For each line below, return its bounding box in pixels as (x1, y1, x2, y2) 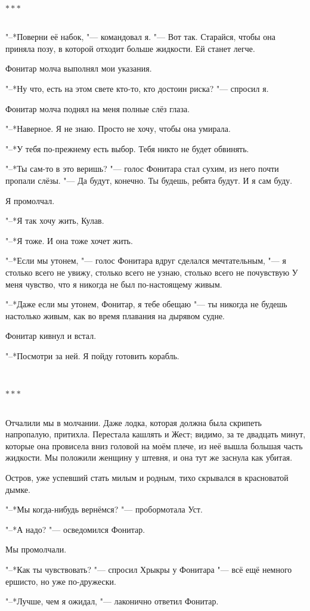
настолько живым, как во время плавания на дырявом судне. (5, 309, 225, 322)
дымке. (5, 483, 30, 495)
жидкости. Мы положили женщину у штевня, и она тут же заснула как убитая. (5, 451, 293, 464)
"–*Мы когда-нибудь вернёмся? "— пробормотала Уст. (5, 503, 203, 516)
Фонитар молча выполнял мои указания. (5, 62, 152, 75)
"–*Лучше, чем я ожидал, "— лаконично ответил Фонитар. (5, 595, 219, 607)
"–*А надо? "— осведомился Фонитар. (5, 523, 145, 535)
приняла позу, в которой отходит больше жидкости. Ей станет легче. (5, 42, 255, 54)
